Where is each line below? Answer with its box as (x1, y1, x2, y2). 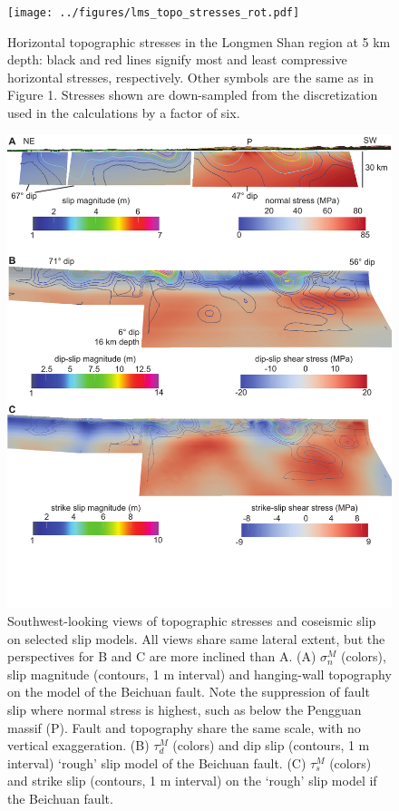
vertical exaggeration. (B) (7, 736, 150, 755)
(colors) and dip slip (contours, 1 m (172, 736, 370, 755)
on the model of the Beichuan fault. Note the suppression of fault (7, 682, 370, 701)
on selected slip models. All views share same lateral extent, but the (7, 629, 385, 648)
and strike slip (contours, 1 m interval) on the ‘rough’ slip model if (7, 771, 377, 790)
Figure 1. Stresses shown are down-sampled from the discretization (7, 85, 378, 104)
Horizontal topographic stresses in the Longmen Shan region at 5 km (7, 32, 391, 51)
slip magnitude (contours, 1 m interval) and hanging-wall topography (7, 664, 392, 683)
